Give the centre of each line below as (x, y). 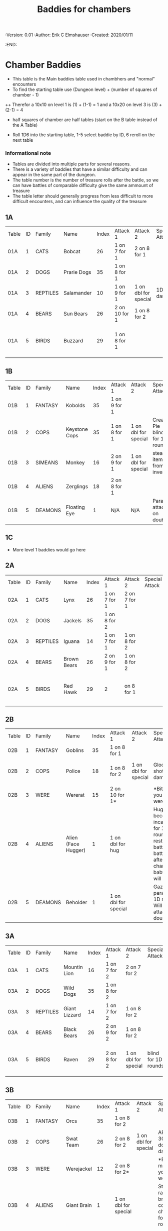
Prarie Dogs (77, 272)
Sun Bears (75, 314)
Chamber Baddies (43, 65)
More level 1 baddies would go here (49, 549)
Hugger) (76, 850)
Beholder (76, 902)
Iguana (71, 641)
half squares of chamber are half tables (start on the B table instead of (85, 120)
